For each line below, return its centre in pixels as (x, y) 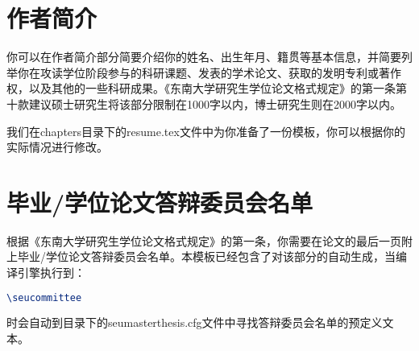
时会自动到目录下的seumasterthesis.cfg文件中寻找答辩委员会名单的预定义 (195, 322)
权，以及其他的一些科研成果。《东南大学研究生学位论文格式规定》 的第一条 (201, 88)
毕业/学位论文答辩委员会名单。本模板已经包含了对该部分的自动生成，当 (206, 256)
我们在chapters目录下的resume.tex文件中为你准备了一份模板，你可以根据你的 (206, 131)
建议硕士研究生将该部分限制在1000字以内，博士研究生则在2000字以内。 (215, 103)
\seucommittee (44, 297)
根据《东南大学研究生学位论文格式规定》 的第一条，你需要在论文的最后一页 (204, 240)
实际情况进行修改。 (57, 147)
